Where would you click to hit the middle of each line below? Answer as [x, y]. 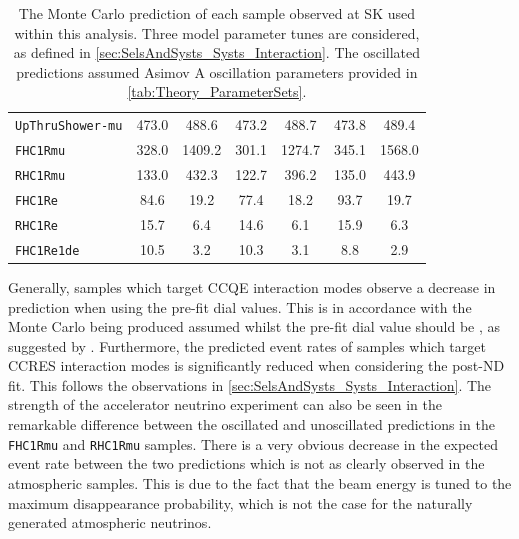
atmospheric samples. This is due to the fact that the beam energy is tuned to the [260, 482]
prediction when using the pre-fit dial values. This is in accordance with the [240, 306]
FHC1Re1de [47, 250]
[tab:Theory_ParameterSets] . [217, 91]
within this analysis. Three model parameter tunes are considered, [217, 32]
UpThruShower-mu [69, 126]
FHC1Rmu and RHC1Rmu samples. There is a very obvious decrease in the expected [253, 443]
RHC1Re [36, 225]
